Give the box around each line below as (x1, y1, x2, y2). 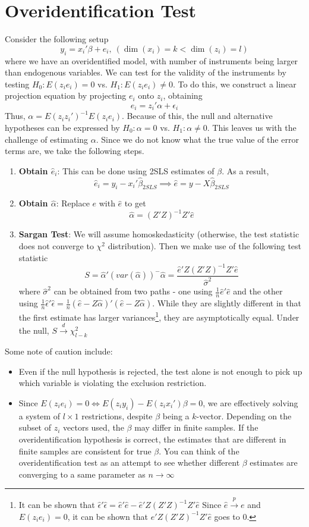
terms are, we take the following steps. (5, 145, 144, 157)
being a (162, 409, 190, 422)
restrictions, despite (81, 409, 153, 422)
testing (5, 77, 30, 90)
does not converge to (18, 240, 94, 252)
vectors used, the (63, 421, 124, 434)
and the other (233, 285, 283, 297)
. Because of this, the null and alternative (122, 109, 273, 122)
